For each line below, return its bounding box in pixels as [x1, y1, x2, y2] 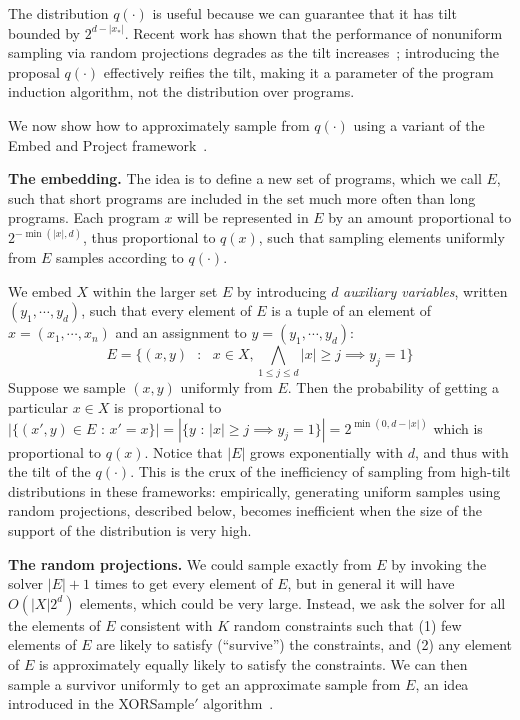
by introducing [236, 280, 327, 301]
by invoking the [391, 553, 487, 574]
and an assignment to [115, 322, 247, 343]
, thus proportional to [82, 227, 216, 248]
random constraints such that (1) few [233, 614, 462, 635]
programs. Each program [8, 207, 160, 228]
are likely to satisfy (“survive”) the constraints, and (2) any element [96, 634, 512, 655]
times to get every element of [94, 573, 273, 594]
